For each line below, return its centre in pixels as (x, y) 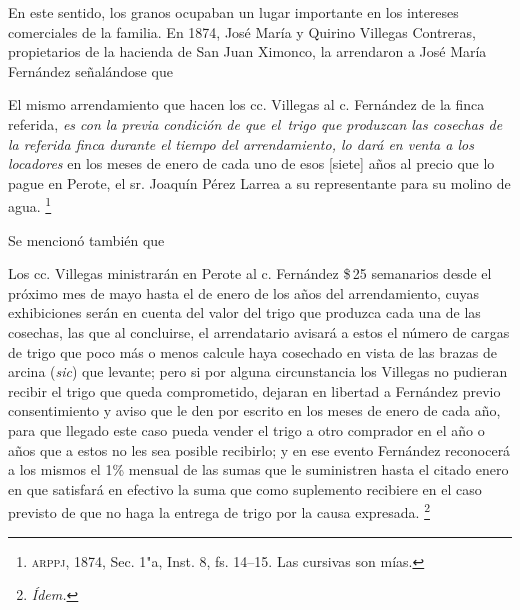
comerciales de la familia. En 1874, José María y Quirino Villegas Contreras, (242, 31)
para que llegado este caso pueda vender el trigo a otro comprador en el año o (246, 429)
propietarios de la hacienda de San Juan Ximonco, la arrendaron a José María (247, 51)
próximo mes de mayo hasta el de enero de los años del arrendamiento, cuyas (244, 292)
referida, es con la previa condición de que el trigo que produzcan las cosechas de (255, 123)
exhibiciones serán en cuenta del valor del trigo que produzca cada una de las (244, 312)
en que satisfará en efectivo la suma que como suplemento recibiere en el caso (245, 488)
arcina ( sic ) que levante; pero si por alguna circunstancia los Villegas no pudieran (258, 371)
